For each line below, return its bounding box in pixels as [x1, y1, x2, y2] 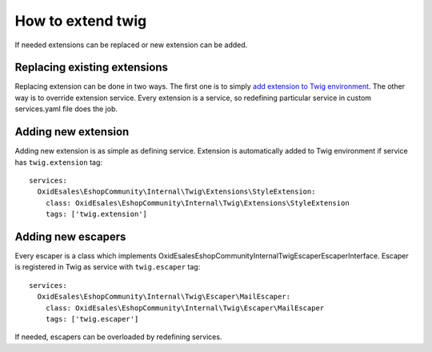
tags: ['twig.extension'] [45, 210, 148, 219]
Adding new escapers [14, 230, 126, 243]
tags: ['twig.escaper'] [45, 314, 139, 323]
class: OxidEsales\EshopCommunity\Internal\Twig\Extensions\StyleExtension [45, 198, 350, 207]
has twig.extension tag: [14, 157, 103, 167]
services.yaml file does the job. [14, 104, 118, 114]
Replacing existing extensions [14, 61, 168, 74]
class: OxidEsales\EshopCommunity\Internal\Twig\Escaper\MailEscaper [45, 303, 325, 312]
